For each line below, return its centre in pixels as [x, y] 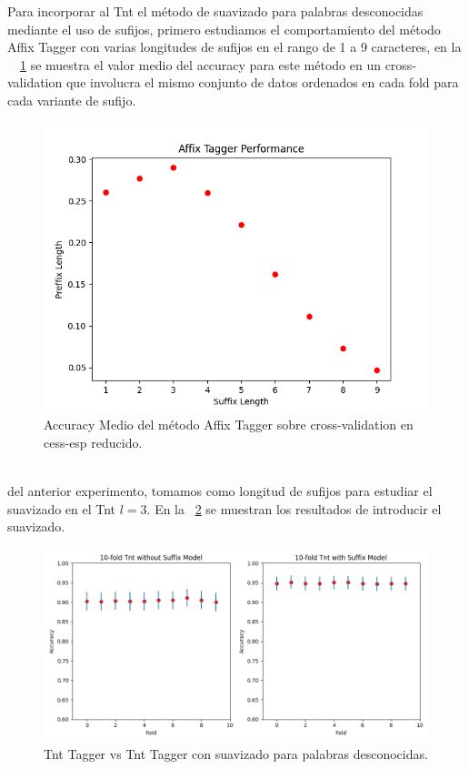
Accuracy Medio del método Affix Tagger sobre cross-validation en [229, 425]
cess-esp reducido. [93, 442]
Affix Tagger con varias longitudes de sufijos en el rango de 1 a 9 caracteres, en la [234, 47]
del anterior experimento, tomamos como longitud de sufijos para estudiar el [220, 490]
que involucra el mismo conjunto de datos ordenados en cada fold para [262, 82]
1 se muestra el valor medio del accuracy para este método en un [200, 64]
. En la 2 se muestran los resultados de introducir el [294, 508]
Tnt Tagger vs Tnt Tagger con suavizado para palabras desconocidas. [236, 754]
